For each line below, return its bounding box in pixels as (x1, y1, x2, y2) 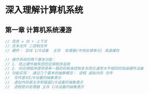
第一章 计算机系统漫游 (5, 26, 72, 34)
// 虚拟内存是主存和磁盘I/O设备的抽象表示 (5, 80, 84, 85)
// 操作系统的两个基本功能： (5, 57, 56, 62)
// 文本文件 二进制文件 (5, 43, 48, 48)
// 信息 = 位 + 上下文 (5, 39, 48, 44)
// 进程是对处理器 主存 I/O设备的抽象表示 (5, 84, 84, 89)
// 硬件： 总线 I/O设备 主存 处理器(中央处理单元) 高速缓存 (5, 48, 120, 53)
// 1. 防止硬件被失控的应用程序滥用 (5, 62, 70, 66)
